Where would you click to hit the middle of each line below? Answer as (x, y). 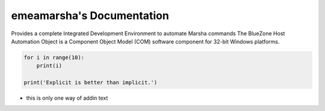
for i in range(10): (54, 57)
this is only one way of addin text (67, 98)
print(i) (49, 66)
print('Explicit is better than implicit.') (91, 83)
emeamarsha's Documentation (90, 16)
